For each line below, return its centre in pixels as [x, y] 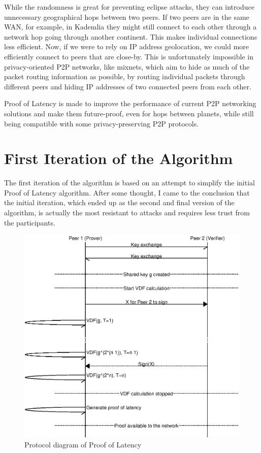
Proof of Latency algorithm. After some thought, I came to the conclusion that [127, 192]
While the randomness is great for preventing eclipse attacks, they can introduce [129, 7]
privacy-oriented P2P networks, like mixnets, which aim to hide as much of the [127, 66]
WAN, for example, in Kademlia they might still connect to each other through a [130, 27]
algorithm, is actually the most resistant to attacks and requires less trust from [127, 213]
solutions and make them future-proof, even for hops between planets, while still [129, 113]
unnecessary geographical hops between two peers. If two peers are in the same [127, 17]
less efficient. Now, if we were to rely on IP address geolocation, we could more [127, 46]
